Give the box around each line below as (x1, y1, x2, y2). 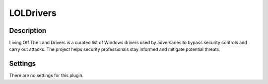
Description (9, 26, 47, 35)
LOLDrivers (9, 7, 57, 18)
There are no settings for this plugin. (9, 73, 84, 79)
